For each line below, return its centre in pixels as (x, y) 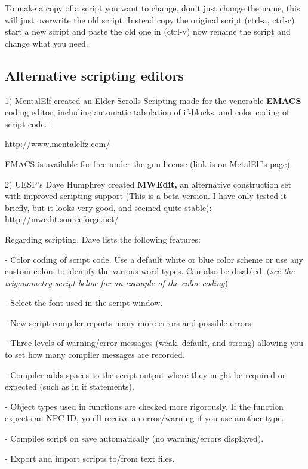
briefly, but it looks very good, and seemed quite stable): (108, 207)
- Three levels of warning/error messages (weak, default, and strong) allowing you (154, 343)
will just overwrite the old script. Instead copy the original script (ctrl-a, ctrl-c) (150, 19)
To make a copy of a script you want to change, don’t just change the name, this (153, 8)
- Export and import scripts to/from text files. (90, 458)
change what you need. (47, 43)
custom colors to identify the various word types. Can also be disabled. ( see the (150, 271)
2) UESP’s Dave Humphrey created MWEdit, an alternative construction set (148, 184)
